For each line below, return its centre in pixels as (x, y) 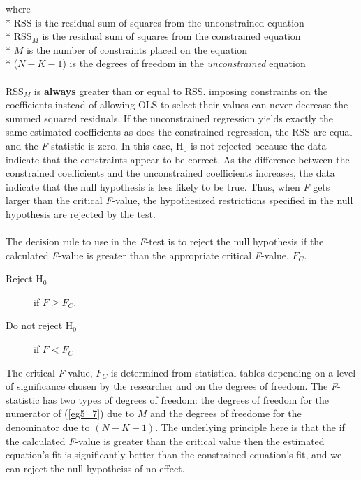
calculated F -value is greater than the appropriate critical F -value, (147, 255)
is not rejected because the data (258, 145)
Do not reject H (39, 325)
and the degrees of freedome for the (226, 413)
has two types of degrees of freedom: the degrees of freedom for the (186, 399)
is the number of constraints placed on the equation (137, 49)
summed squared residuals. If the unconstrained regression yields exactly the (170, 118)
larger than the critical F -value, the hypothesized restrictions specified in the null (179, 200)
